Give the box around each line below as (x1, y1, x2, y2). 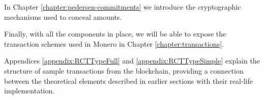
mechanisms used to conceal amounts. (4, 11, 122, 22)
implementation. (4, 85, 55, 96)
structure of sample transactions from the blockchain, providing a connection (4, 65, 244, 76)
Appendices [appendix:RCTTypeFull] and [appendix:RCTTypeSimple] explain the (4, 55, 260, 66)
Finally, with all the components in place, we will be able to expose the (4, 28, 226, 39)
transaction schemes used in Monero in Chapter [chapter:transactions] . (4, 38, 224, 49)
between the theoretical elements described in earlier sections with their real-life (4, 75, 253, 86)
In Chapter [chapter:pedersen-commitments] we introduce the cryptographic (4, 2, 241, 12)
